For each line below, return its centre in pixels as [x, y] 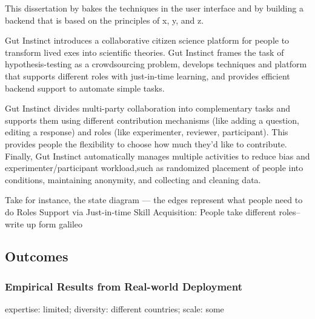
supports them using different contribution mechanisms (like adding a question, [152, 120]
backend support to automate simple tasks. [85, 88]
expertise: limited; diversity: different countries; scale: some [114, 309]
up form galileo [55, 223]
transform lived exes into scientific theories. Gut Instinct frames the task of [144, 52]
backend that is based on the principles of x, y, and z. [104, 20]
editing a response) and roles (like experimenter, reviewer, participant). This [147, 132]
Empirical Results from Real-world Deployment [124, 286]
